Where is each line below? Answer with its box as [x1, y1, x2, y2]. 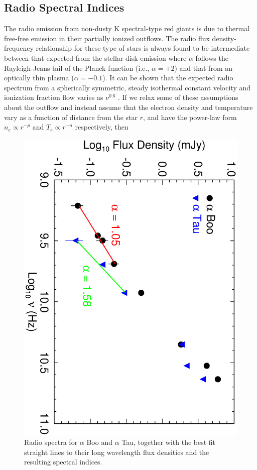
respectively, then [75, 122, 128, 132]
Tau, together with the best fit [121, 437, 216, 447]
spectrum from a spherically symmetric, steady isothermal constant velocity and [4, 82, 251, 92]
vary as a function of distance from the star [4, 111, 138, 122]
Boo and [86, 437, 112, 447]
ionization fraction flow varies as [4, 92, 103, 102]
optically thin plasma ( [4, 72, 74, 83]
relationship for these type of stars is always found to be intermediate [36, 43, 250, 53]
